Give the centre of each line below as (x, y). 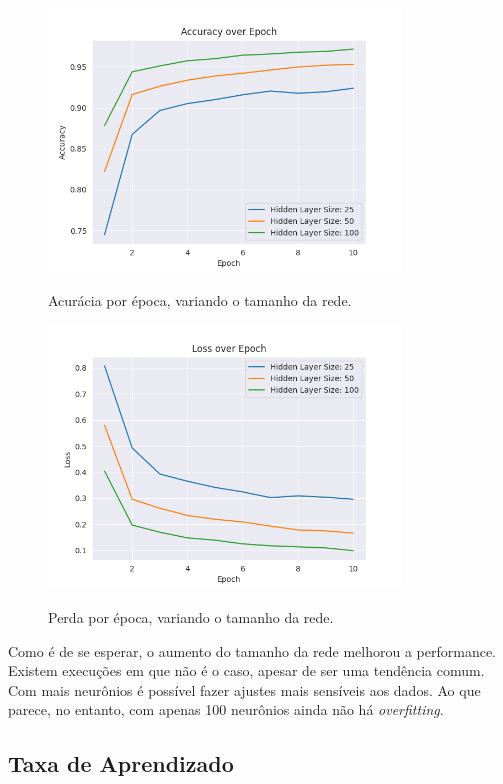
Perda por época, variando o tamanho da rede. (191, 616)
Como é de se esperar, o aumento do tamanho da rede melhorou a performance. (252, 650)
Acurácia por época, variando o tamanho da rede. (200, 300)
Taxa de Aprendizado (121, 763)
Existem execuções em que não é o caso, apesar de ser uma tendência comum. (246, 670)
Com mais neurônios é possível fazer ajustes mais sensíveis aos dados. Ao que (244, 689)
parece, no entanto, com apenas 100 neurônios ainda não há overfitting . (226, 709)
